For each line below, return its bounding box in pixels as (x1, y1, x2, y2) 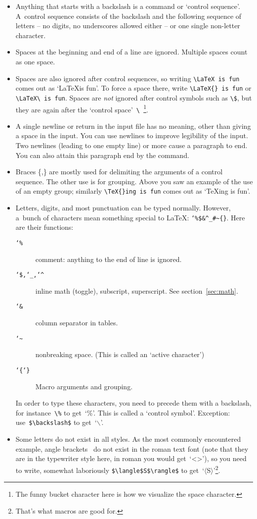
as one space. (15, 56, 55, 66)
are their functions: (15, 222, 74, 232)
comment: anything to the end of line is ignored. (35, 254, 182, 264)
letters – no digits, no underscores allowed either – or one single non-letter (15, 20, 240, 31)
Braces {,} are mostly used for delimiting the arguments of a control (15, 166, 223, 177)
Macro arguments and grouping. (35, 381, 133, 391)
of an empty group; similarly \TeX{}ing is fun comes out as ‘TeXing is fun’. (15, 186, 251, 196)
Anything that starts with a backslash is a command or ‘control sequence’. (15, 1, 240, 11)
